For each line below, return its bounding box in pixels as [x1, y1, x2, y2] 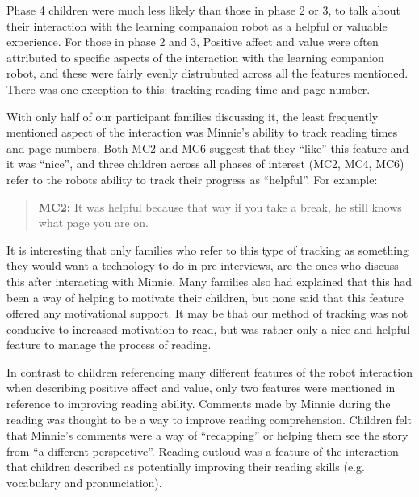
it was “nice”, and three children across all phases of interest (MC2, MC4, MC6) [6, 155, 404, 172]
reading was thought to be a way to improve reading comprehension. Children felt [6, 411, 413, 428]
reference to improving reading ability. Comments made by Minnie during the [6, 395, 391, 412]
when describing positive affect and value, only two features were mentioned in [6, 379, 396, 396]
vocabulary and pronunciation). [6, 474, 162, 491]
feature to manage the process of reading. [6, 336, 212, 353]
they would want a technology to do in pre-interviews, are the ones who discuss [6, 257, 399, 274]
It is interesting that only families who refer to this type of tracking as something [6, 241, 409, 258]
